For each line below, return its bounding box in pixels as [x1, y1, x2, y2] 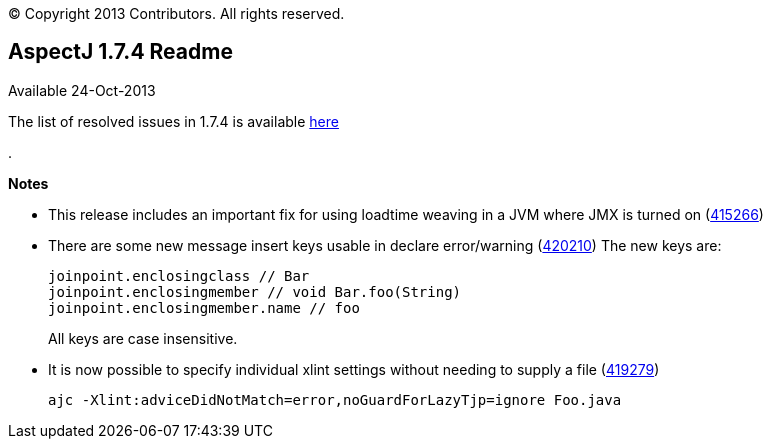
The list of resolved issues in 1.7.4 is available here [8, 112, 339, 130]
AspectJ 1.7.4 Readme [8, 39, 233, 65]
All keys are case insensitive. [48, 329, 238, 347]
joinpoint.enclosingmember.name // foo [48, 299, 360, 316]
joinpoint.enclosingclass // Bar [48, 267, 310, 284]
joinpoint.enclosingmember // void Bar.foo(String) [48, 283, 462, 300]
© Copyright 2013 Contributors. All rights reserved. [8, 5, 345, 22]
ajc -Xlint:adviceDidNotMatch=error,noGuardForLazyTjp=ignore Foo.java [48, 391, 622, 408]
